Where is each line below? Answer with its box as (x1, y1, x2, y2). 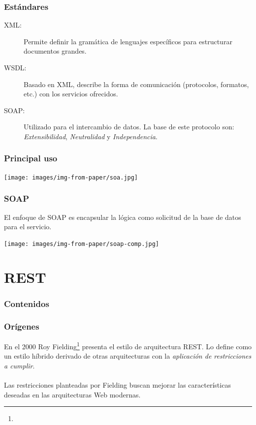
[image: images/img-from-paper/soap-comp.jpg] (4, 240, 159, 247)
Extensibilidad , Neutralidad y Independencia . (24, 131, 158, 141)
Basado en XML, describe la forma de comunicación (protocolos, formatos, (24, 79, 249, 89)
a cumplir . (4, 360, 35, 370)
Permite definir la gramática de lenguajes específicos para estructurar (24, 36, 232, 46)
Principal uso (4, 152, 58, 164)
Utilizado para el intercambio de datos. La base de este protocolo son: (24, 121, 234, 132)
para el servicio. (4, 221, 52, 232)
